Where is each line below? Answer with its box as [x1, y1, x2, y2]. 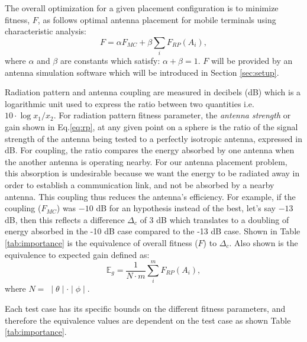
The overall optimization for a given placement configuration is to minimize [5, 2, 279, 14]
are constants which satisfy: [60, 54, 160, 67]
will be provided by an [211, 54, 293, 67]
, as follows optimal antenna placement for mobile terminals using [37, 13, 276, 25]
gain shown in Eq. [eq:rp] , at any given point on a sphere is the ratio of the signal [5, 121, 298, 133]
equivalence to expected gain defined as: [5, 248, 150, 260]
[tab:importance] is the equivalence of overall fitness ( [5, 237, 198, 249]
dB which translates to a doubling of [156, 213, 289, 225]
